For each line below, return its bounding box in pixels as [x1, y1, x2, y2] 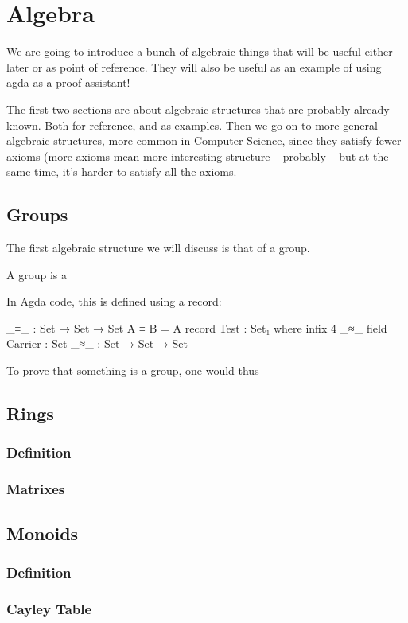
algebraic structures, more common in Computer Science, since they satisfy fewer [6, 132, 402, 149]
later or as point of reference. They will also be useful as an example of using [6, 58, 382, 75]
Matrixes [6, 479, 65, 499]
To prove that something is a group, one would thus [6, 362, 259, 379]
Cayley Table [6, 598, 92, 618]
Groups [6, 202, 68, 227]
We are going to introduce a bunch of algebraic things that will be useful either [6, 43, 393, 60]
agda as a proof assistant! [6, 74, 130, 91]
